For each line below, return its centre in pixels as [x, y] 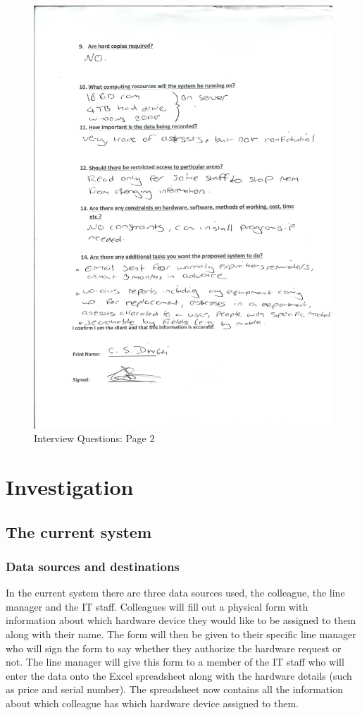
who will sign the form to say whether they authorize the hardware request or [174, 648]
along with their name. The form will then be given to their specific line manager [181, 634]
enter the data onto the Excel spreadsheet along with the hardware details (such [179, 675]
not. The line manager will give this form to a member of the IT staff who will [175, 662]
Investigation [70, 487]
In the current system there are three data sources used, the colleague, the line [175, 593]
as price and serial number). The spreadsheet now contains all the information [174, 689]
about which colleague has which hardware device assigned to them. [152, 703]
